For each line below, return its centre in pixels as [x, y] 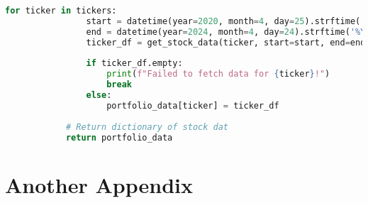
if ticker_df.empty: [134, 64]
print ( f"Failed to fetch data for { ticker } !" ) [218, 74]
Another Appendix [99, 184]
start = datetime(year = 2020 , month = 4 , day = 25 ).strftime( [223, 21]
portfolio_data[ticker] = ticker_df [193, 105]
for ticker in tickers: [61, 11]
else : [99, 95]
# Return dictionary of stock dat [147, 127]
